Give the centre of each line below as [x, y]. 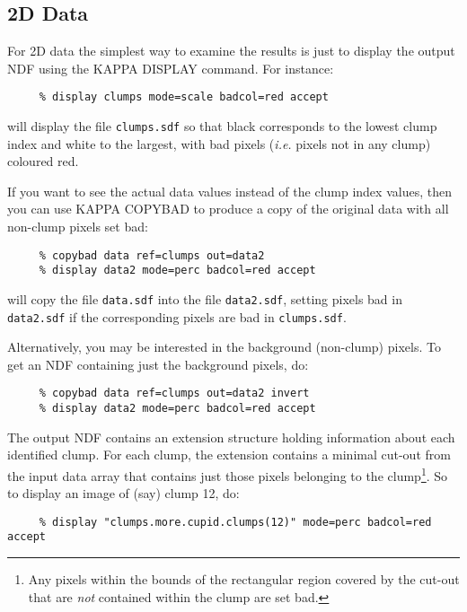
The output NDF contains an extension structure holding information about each [231, 437]
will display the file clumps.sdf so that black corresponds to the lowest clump [222, 126]
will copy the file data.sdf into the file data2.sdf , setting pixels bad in [205, 298]
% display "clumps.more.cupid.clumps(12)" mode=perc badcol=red [235, 522]
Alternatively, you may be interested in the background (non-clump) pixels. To [224, 347]
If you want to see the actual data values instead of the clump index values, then [229, 191]
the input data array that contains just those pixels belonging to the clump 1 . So [228, 474]
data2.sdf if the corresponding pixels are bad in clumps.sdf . [177, 316]
